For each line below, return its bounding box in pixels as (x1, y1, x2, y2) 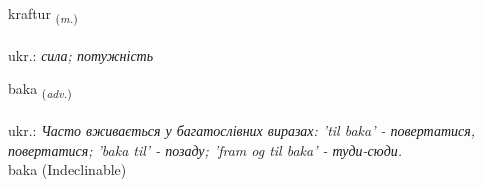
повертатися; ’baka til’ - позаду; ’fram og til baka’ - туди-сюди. (8, 139, 403, 160)
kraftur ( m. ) (8, 3, 78, 26)
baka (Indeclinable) (8, 159, 127, 180)
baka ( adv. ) (8, 78, 72, 102)
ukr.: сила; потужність (8, 44, 154, 65)
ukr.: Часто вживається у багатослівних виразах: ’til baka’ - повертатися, (8, 120, 476, 141)
